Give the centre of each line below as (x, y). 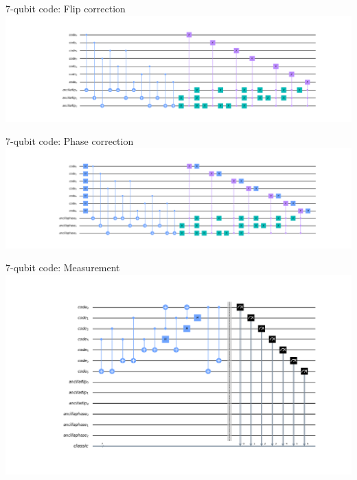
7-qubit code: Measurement (63, 267)
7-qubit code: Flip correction (66, 8)
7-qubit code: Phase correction (70, 141)
